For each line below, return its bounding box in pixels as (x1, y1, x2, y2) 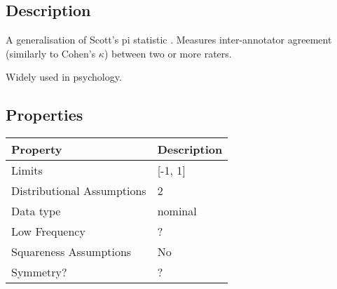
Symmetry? (11, 264, 67, 281)
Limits (11, 162, 43, 179)
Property (11, 141, 62, 158)
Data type (11, 203, 61, 220)
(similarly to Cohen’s (6, 46, 96, 60)
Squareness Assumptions (11, 243, 132, 260)
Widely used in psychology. (6, 69, 122, 84)
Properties (6, 104, 83, 126)
